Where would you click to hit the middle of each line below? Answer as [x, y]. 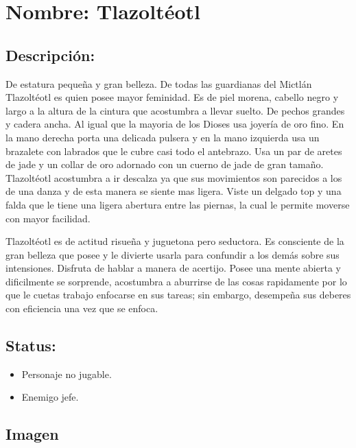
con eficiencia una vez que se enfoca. [82, 308]
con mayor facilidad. [48, 218]
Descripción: [50, 55]
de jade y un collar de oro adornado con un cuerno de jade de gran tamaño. [165, 164]
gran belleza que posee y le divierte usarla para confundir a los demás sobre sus [173, 254]
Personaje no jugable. [67, 374]
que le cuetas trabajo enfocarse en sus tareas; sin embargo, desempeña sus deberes [178, 295]
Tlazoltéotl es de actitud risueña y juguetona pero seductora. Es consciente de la [175, 241]
